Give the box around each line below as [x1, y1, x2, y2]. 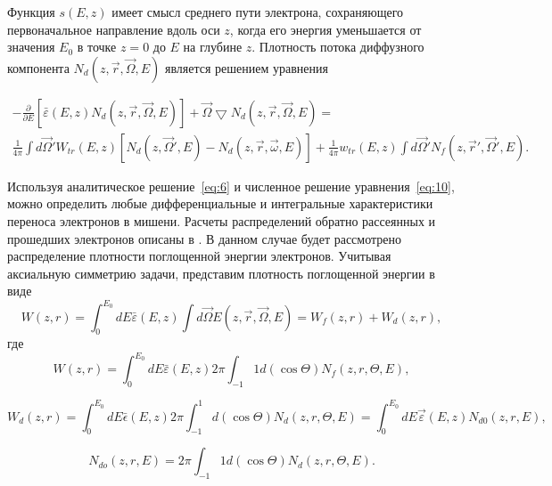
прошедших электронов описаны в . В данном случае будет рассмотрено [7, 229, 402, 247]
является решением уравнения [164, 58, 328, 77]
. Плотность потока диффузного [251, 37, 424, 56]
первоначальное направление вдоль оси [7, 20, 220, 38]
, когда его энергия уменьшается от [229, 20, 422, 38]
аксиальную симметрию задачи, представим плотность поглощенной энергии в [7, 263, 435, 282]
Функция [7, 3, 55, 20]
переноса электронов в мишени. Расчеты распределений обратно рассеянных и [7, 212, 436, 231]
